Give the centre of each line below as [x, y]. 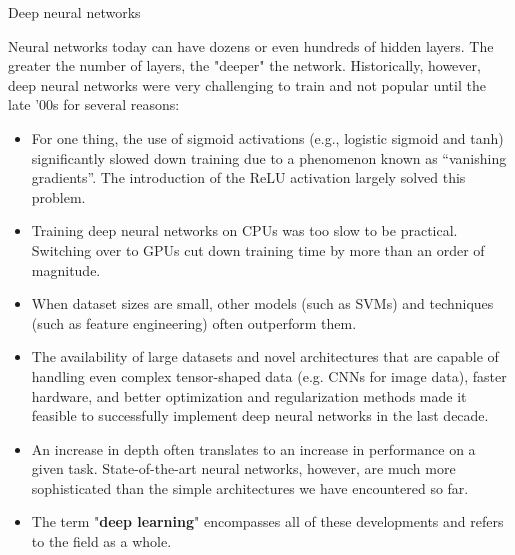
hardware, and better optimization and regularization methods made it [249, 395]
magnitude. [66, 269]
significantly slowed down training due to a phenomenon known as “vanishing [269, 157]
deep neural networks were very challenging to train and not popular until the [247, 84]
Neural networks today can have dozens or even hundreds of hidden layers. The [251, 45]
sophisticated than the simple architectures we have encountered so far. [250, 487]
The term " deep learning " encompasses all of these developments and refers [267, 521]
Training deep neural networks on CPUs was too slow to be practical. [244, 230]
